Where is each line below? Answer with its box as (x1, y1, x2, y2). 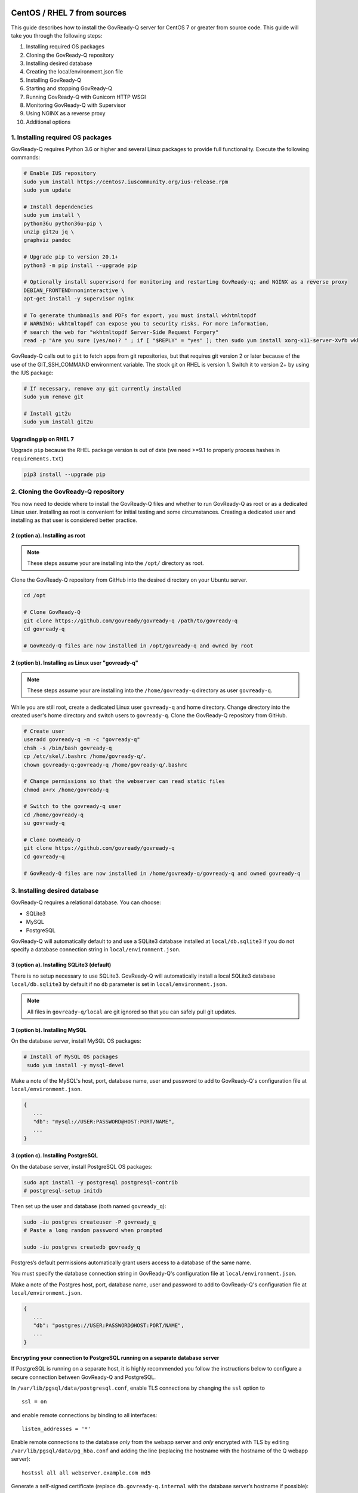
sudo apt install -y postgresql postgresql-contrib (23, 1179, 178, 1185)
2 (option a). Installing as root (11, 532, 86, 539)
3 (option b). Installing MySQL (11, 1026, 87, 1033)
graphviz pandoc (23, 236, 72, 244)
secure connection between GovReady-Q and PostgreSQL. (11, 1374, 156, 1381)
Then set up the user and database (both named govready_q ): (11, 1202, 166, 1209)
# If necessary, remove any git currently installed (23, 385, 181, 392)
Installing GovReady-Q (26, 76, 82, 84)
